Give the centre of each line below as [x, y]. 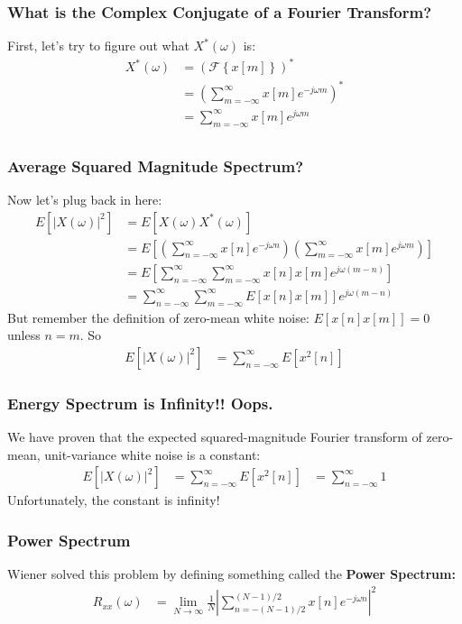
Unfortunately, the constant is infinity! [114, 500]
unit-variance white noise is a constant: [152, 454]
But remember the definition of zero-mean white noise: [158, 317]
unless [24, 335]
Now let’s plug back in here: [85, 200]
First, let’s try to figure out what [98, 46]
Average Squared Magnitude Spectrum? [156, 165]
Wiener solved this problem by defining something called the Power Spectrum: [231, 574]
